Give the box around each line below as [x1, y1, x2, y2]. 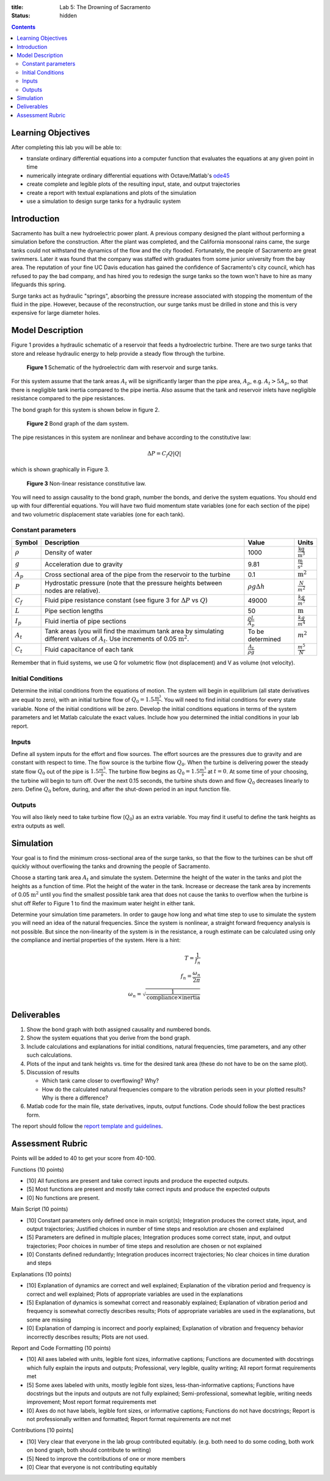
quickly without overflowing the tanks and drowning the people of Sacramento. [11, 862, 211, 870]
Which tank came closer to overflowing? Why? [42, 1077, 159, 1084]
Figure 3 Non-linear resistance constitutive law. [26, 480, 147, 487]
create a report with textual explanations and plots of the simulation [26, 189, 197, 196]
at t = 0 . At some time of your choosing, [207, 768, 309, 775]
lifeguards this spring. [11, 281, 67, 288]
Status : [11, 12, 31, 20]
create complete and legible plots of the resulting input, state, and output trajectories [26, 180, 241, 188]
